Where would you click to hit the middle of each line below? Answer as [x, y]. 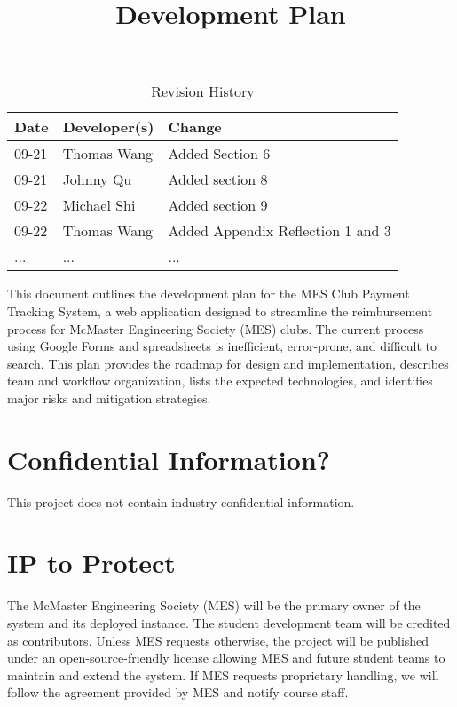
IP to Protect [91, 563]
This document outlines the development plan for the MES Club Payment [209, 294]
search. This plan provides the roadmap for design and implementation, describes [228, 363]
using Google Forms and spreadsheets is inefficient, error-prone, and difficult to [222, 346]
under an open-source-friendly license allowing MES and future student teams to [226, 658]
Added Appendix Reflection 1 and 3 [280, 231]
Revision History [203, 91]
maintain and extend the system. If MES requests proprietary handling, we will [223, 675]
